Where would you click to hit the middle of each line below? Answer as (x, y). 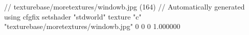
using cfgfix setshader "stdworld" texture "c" (73, 16)
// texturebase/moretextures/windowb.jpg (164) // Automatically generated (124, 6)
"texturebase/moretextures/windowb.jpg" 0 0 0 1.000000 (92, 26)
